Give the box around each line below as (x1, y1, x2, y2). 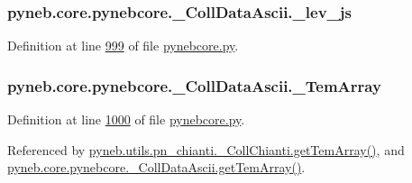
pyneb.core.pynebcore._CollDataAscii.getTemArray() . (7, 158, 306, 177)
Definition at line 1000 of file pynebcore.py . (7, 110, 245, 129)
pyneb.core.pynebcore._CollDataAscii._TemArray (7, 74, 381, 96)
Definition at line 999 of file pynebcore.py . (7, 36, 239, 55)
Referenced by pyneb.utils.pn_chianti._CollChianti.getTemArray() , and (7, 140, 405, 159)
